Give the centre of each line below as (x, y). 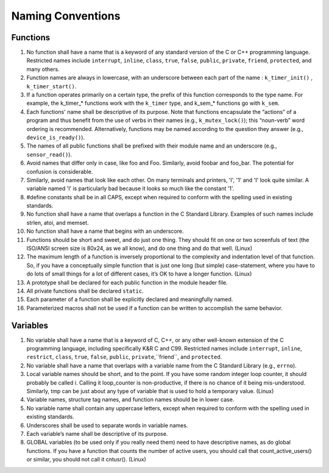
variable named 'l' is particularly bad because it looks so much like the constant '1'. (130, 188)
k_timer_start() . (51, 86)
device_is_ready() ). (56, 137)
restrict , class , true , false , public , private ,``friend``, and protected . (124, 357)
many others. (43, 69)
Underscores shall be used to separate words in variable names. (107, 425)
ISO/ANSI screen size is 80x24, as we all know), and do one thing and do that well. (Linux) (140, 248)
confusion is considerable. (60, 171)
